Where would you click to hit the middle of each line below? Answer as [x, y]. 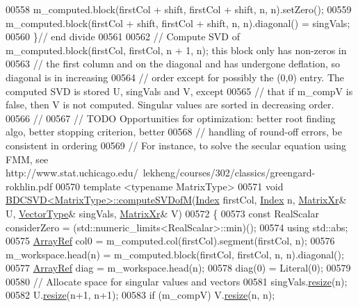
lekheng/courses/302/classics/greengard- [229, 173]
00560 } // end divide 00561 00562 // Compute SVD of [123, 36]
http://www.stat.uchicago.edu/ [72, 173]
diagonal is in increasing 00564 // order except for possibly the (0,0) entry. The [175, 77]
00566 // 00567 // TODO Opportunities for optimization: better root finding [171, 118]
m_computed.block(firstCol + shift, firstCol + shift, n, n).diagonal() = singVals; [178, 23]
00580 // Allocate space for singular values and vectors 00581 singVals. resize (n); [177, 281]
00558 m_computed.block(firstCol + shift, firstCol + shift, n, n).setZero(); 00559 [179, 9]
